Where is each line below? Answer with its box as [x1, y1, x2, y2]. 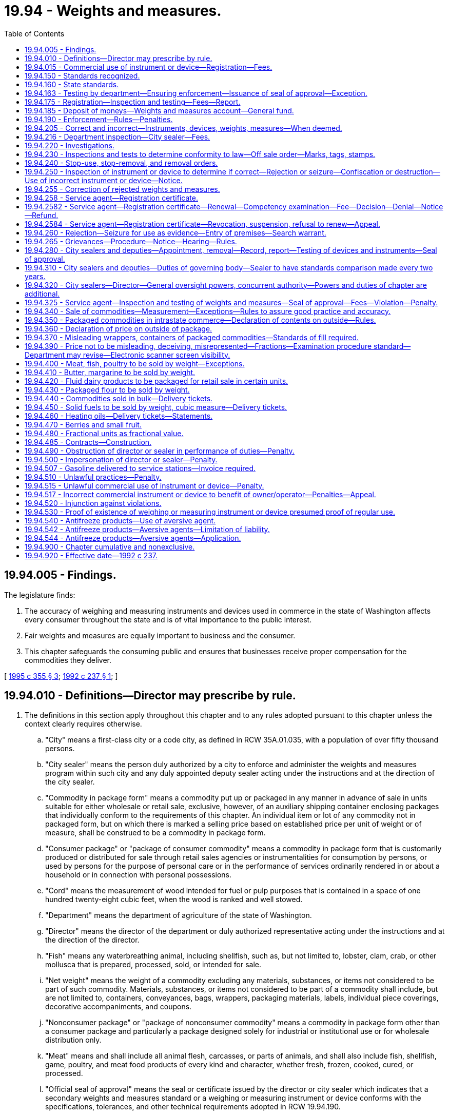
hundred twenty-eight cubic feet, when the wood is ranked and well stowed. [45, 895, 303, 904]
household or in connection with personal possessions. [45, 870, 232, 879]
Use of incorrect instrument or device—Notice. [25, 175, 183, 185]
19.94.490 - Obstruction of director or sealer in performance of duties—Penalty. [25, 446, 295, 455]
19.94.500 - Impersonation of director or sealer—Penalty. [25, 455, 218, 464]
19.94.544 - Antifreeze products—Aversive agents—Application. [25, 533, 241, 542]
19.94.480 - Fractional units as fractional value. [25, 428, 184, 438]
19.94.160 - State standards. [25, 80, 119, 89]
